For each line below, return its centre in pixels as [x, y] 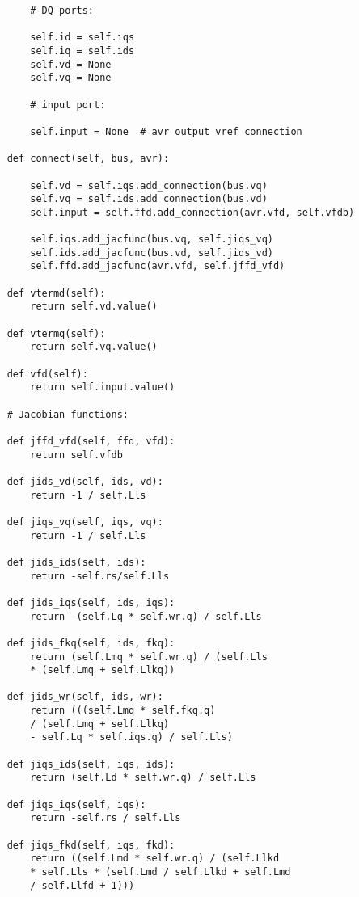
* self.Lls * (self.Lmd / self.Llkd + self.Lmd [160, 872]
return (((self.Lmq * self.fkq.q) [123, 711]
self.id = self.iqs [82, 38]
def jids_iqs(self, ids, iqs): [91, 602]
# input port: [68, 105]
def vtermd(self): [56, 293]
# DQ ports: [62, 11]
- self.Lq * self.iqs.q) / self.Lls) [131, 737]
